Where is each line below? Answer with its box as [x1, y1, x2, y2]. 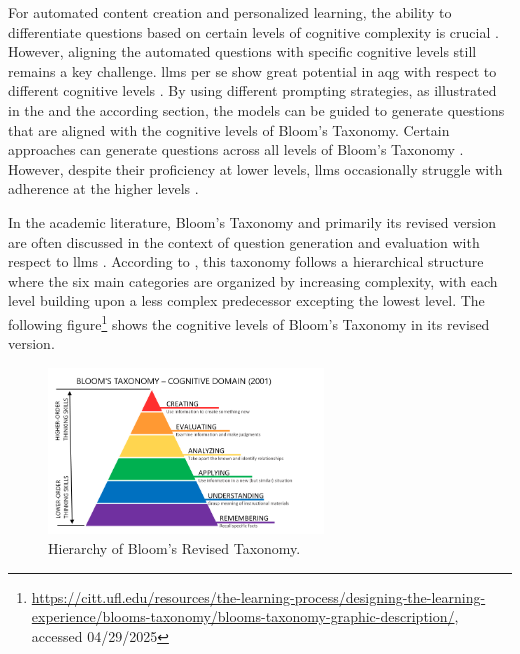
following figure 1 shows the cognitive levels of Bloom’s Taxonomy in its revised [8, 310, 490, 334]
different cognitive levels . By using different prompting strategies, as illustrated [8, 80, 497, 101]
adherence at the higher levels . [8, 178, 199, 199]
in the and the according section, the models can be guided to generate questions [8, 99, 505, 120]
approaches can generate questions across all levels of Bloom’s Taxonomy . [8, 139, 464, 160]
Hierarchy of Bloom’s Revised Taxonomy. [48, 538, 301, 559]
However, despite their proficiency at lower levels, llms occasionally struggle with [8, 158, 503, 179]
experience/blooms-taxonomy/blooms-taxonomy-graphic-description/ [31, 606, 455, 627]
